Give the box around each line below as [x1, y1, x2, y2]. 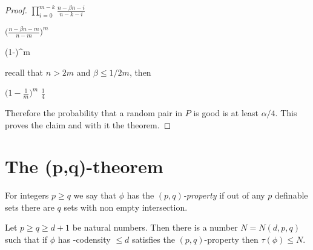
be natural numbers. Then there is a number [72, 221, 238, 234]
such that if [5, 233, 48, 246]
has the [127, 189, 154, 202]
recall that [5, 65, 44, 78]
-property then [204, 233, 259, 246]
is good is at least [193, 106, 259, 119]
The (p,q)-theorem [5, 154, 163, 179]
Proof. [5, 4, 27, 16]
